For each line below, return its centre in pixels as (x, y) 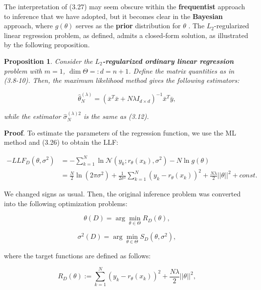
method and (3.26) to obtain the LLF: (61, 142)
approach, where (29, 26)
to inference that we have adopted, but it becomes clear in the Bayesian (113, 16)
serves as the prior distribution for (128, 26)
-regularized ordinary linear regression (168, 61)
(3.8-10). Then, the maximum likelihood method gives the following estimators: (122, 80)
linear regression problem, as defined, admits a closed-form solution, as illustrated (126, 35)
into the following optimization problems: (66, 203)
